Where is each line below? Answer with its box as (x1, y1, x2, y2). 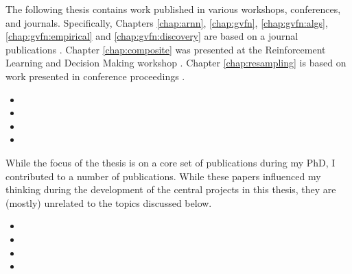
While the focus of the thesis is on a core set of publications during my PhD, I (5, 155, 336, 169)
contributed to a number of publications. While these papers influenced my (5, 169, 321, 183)
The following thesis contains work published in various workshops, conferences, (5, 2, 341, 16)
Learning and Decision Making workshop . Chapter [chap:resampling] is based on (5, 55, 347, 70)
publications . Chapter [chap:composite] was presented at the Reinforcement (5, 42, 326, 56)
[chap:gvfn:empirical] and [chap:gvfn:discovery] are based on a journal (5, 29, 298, 43)
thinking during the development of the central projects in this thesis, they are (5, 182, 336, 197)
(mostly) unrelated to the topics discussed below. (5, 195, 212, 210)
